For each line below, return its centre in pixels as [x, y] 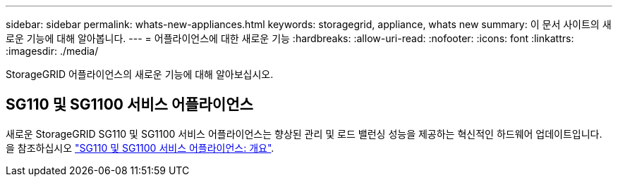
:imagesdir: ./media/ [52, 51]
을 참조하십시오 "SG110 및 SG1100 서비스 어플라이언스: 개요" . [140, 148]
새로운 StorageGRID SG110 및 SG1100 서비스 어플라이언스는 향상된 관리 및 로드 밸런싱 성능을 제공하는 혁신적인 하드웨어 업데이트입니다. [304, 134]
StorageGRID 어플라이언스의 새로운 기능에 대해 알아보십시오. [140, 74]
